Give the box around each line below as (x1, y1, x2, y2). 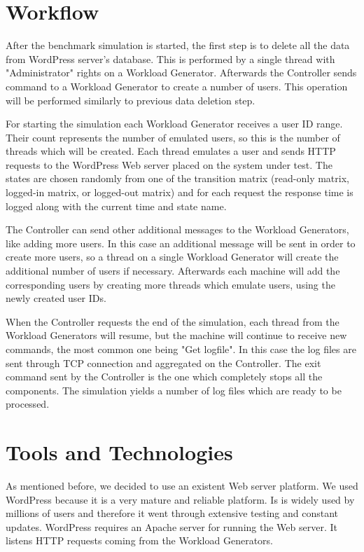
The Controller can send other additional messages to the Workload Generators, (6, 222, 349, 237)
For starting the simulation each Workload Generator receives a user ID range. (6, 116, 343, 131)
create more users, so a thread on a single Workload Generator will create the (6, 249, 339, 264)
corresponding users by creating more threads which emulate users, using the (6, 277, 335, 291)
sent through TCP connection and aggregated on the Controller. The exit (6, 355, 321, 370)
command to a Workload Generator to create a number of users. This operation (6, 78, 348, 93)
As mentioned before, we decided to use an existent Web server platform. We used (6, 478, 358, 493)
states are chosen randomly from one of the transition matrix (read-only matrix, (6, 171, 349, 186)
